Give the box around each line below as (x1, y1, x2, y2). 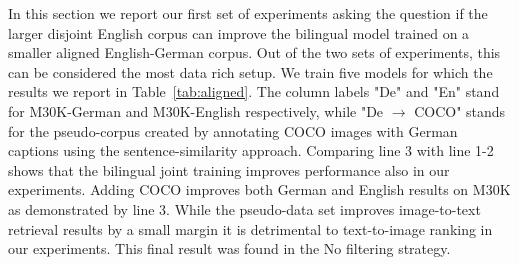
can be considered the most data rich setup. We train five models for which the (8, 61, 493, 82)
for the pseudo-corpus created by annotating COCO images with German (8, 120, 458, 141)
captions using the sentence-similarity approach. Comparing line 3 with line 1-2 (8, 140, 494, 161)
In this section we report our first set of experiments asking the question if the (8, 3, 488, 23)
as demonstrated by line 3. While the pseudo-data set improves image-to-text (8, 198, 481, 219)
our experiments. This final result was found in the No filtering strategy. (8, 238, 451, 259)
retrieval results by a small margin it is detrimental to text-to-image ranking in (8, 218, 493, 239)
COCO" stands (414, 100, 506, 121)
